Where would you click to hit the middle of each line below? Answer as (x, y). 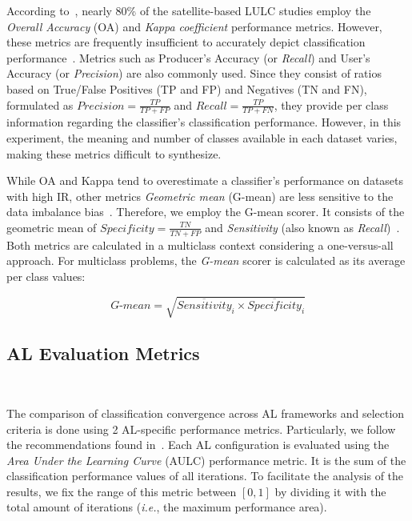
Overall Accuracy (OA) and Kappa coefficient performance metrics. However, (194, 26)
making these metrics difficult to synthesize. (114, 153)
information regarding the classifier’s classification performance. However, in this (204, 122)
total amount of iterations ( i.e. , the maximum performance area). (167, 507)
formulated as (40, 104)
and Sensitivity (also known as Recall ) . (302, 227)
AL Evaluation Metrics (103, 353)
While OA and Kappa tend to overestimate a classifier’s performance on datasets (205, 180)
